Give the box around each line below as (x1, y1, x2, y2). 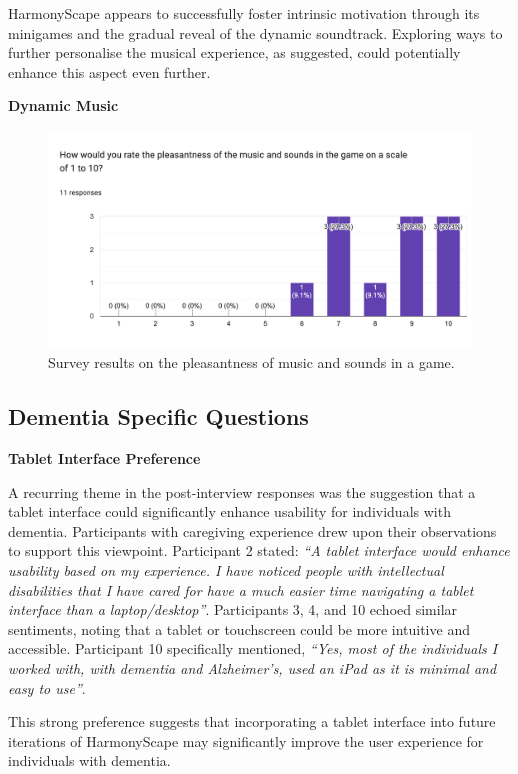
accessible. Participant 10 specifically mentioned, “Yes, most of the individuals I (8, 638, 498, 659)
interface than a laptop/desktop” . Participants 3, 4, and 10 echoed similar (8, 599, 458, 620)
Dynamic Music (8, 95, 119, 116)
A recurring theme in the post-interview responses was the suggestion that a (8, 481, 476, 502)
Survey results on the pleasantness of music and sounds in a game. (48, 352, 455, 373)
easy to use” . (8, 677, 86, 698)
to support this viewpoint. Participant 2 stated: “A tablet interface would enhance (8, 540, 510, 561)
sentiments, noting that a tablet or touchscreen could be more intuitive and (8, 618, 470, 639)
